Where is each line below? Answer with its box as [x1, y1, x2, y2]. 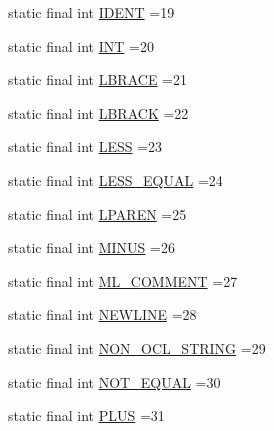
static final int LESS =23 [8, 136, 163, 157]
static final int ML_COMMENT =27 [8, 270, 238, 291]
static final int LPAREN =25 [8, 203, 187, 224]
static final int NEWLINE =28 [8, 304, 197, 325]
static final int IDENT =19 [8, 2, 175, 22]
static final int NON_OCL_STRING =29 [8, 337, 266, 358]
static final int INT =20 [8, 35, 154, 56]
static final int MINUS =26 [8, 237, 175, 258]
